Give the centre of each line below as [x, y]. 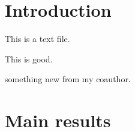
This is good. [29, 58]
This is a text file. [37, 39]
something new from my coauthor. [68, 79]
